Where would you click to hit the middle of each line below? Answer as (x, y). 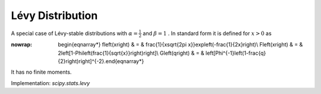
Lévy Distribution (54, 15)
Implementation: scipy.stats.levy (51, 83)
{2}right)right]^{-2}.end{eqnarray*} (101, 61)
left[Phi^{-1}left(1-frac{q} (236, 53)
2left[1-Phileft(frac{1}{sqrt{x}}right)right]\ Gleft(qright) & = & (131, 53)
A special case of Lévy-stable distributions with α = (74, 33)
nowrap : (22, 45)
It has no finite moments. (41, 72)
